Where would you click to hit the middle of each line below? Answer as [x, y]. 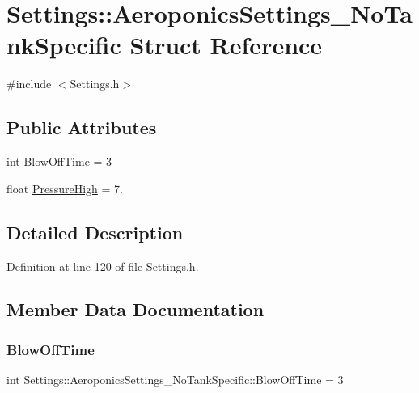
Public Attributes [82, 127]
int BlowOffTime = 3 [59, 161]
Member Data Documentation [135, 309]
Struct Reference [226, 45]
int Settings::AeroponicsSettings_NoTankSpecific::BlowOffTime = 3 [175, 380]
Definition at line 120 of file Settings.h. [103, 266]
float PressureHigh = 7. [65, 188]
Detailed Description [95, 232]
